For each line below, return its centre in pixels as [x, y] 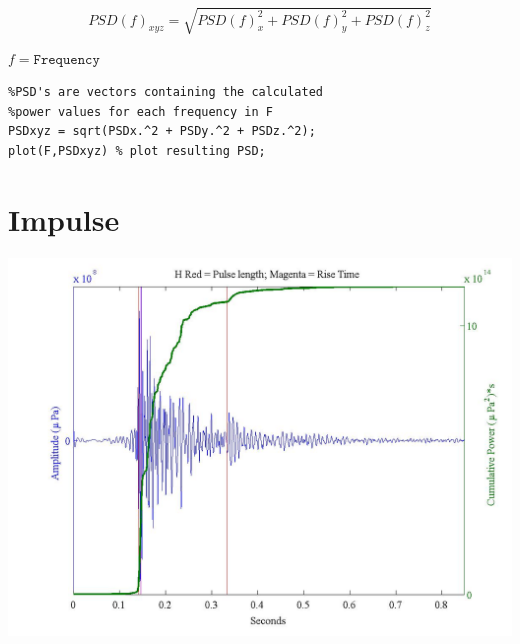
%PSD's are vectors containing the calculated [165, 92]
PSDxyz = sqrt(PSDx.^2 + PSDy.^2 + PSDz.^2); [162, 131]
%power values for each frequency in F [140, 111]
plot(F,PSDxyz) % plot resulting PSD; [137, 150]
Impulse [64, 218]
